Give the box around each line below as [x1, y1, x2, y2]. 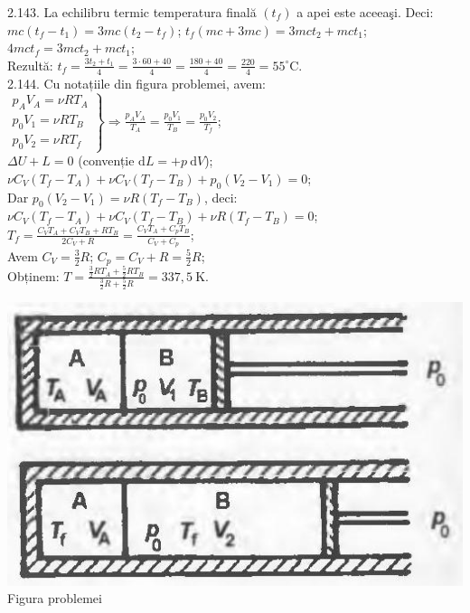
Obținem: [7, 266, 60, 285]
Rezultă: [7, 55, 53, 74]
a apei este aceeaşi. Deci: [296, 3, 434, 21]
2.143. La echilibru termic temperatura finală [7, 3, 257, 21]
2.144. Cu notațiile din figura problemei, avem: [7, 73, 266, 92]
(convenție [78, 151, 135, 170]
